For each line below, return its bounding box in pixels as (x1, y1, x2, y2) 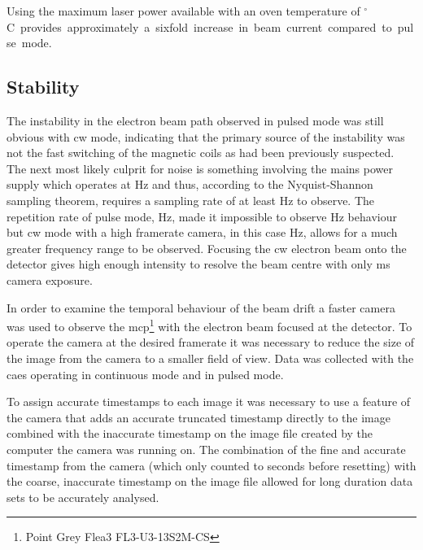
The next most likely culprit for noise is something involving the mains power (7, 159, 393, 177)
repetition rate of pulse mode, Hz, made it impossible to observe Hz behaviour (7, 207, 397, 225)
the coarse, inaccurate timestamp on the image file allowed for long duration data (7, 473, 413, 490)
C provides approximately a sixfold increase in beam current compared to (7, 18, 392, 35)
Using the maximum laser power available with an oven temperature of (7, 2, 360, 19)
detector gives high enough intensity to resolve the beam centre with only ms (7, 255, 390, 273)
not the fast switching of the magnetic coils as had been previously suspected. (7, 144, 395, 161)
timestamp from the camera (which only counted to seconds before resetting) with (7, 456, 416, 474)
